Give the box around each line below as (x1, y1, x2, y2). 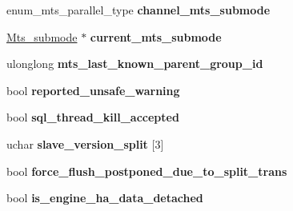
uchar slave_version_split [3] (6, 135, 164, 152)
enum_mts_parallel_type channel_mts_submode (6, 2, 271, 18)
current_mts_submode (90, 28, 222, 45)
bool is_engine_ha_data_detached (6, 189, 203, 206)
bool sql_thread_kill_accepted (6, 109, 179, 125)
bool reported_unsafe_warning (6, 82, 180, 98)
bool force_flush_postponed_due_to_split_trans (6, 162, 287, 179)
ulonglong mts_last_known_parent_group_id (6, 55, 263, 72)
